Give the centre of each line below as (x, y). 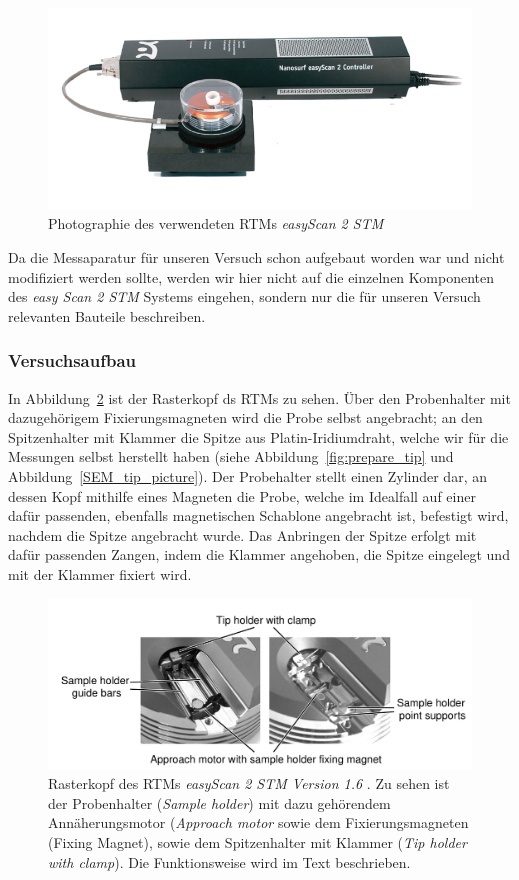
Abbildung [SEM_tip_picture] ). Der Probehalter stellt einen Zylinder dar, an (247, 475)
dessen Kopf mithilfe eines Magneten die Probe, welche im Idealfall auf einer (242, 495)
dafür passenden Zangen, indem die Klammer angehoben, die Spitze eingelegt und (259, 554)
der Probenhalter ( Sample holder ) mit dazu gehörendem (219, 802)
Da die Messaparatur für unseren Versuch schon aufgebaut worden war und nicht (256, 257)
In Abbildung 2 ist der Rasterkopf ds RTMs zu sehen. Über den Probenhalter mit (259, 397)
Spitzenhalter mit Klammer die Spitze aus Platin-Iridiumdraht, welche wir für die (258, 436)
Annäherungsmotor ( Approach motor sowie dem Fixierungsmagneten (258, 822)
